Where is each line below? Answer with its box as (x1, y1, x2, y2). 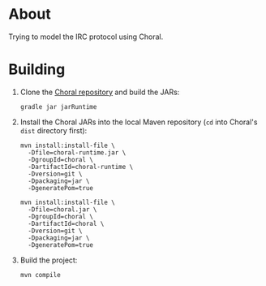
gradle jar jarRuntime (19, 102, 97, 110)
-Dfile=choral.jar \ (28, 205, 97, 214)
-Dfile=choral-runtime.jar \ (28, 148, 127, 157)
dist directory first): (19, 125, 88, 135)
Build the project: (19, 255, 78, 265)
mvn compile (19, 271, 61, 279)
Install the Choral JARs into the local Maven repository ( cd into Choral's (19, 117, 258, 127)
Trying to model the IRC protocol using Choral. (8, 32, 164, 41)
